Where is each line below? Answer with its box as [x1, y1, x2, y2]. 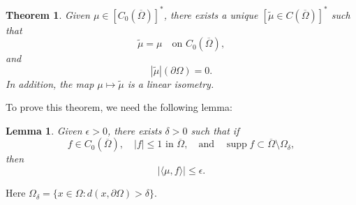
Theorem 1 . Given [6, 7, 90, 22]
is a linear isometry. [127, 76, 214, 91]
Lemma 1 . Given [6, 123, 82, 137]
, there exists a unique [163, 7, 258, 22]
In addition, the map [6, 76, 94, 91]
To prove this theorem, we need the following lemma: [6, 100, 232, 114]
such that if [191, 123, 239, 137]
